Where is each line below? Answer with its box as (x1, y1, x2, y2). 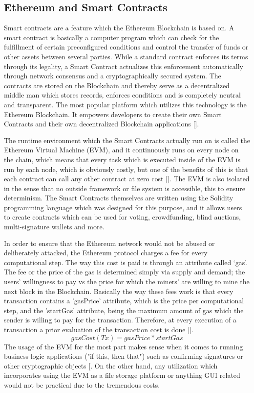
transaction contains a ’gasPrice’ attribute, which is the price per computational (4, 295, 244, 306)
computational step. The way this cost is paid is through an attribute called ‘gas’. (4, 257, 248, 267)
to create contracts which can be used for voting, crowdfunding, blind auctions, (4, 212, 241, 222)
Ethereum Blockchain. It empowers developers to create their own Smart (4, 109, 222, 119)
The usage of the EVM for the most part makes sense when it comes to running (4, 341, 243, 351)
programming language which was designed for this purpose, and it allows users (4, 202, 242, 212)
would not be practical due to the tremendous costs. (4, 379, 160, 390)
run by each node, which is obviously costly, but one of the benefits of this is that (4, 164, 248, 174)
